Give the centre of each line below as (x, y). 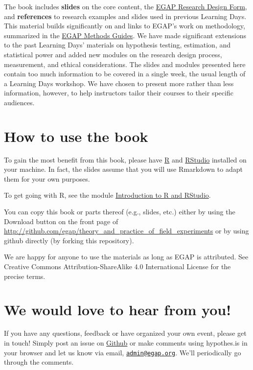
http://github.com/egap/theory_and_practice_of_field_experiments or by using (126, 231)
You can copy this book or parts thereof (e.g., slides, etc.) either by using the (120, 212)
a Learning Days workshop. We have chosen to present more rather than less (119, 83)
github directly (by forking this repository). (69, 240)
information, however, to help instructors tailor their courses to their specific (119, 93)
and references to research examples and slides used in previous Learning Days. (125, 16)
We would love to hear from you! (117, 310)
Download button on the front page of (61, 221)
